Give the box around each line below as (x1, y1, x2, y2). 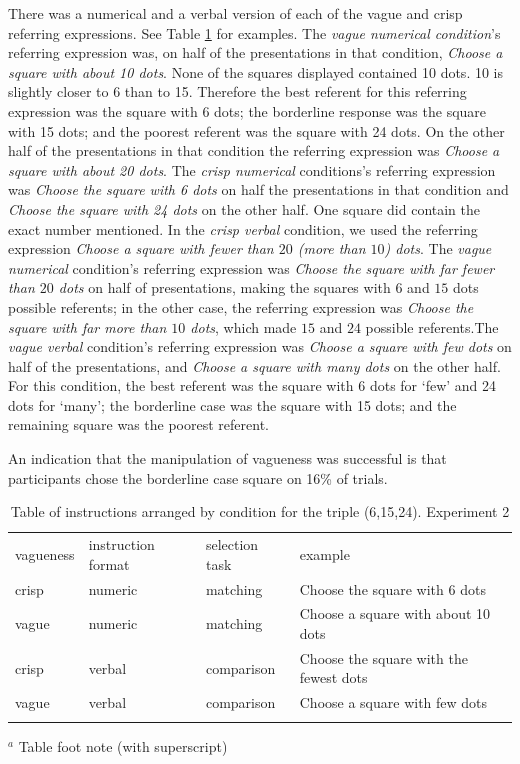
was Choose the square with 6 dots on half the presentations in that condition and (8, 179, 509, 200)
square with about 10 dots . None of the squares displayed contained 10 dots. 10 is (8, 61, 504, 82)
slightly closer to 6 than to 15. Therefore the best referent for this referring (8, 81, 467, 102)
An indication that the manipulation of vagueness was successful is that (8, 448, 447, 469)
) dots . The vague (384, 238, 492, 259)
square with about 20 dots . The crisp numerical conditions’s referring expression (8, 159, 496, 180)
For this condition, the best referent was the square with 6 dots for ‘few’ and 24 (8, 375, 497, 396)
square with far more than (8, 316, 167, 337)
